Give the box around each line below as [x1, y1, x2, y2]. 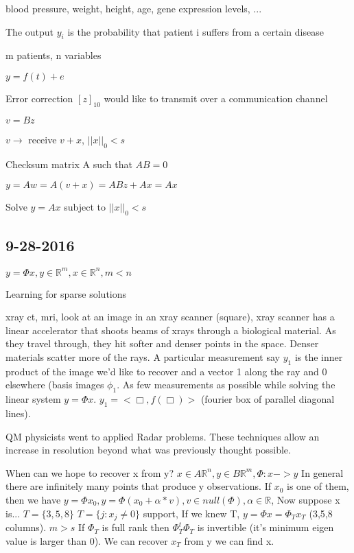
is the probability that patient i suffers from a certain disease [67, 24, 324, 38]
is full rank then [102, 520, 169, 534]
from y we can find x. [184, 533, 274, 548]
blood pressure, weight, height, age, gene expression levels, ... [5, 1, 262, 15]
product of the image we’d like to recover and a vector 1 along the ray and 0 [5, 364, 327, 378]
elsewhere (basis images [5, 377, 104, 392]
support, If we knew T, [143, 506, 240, 520]
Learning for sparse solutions [5, 286, 127, 301]
